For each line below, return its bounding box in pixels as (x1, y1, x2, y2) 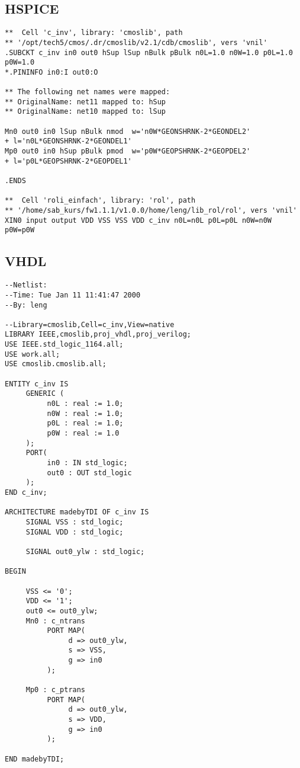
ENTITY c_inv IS (5, 379, 69, 388)
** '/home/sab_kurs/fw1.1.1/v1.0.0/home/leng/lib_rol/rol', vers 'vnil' (5, 206, 297, 215)
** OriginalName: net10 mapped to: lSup (5, 107, 166, 116)
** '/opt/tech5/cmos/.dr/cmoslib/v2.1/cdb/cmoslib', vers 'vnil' (5, 38, 267, 47)
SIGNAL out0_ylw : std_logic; (25, 547, 145, 556)
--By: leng (5, 300, 47, 309)
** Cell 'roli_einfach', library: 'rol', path (5, 196, 196, 205)
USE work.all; (5, 350, 60, 359)
